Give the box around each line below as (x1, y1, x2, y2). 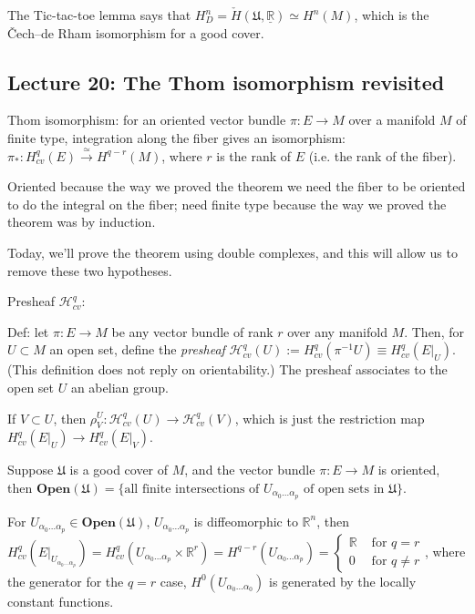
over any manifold (287, 322, 387, 341)
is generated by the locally (269, 571, 417, 590)
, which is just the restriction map (234, 408, 425, 427)
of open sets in (303, 482, 385, 496)
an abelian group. (70, 377, 169, 396)
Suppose (7, 460, 54, 479)
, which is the (354, 5, 429, 24)
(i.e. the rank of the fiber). (308, 146, 457, 165)
